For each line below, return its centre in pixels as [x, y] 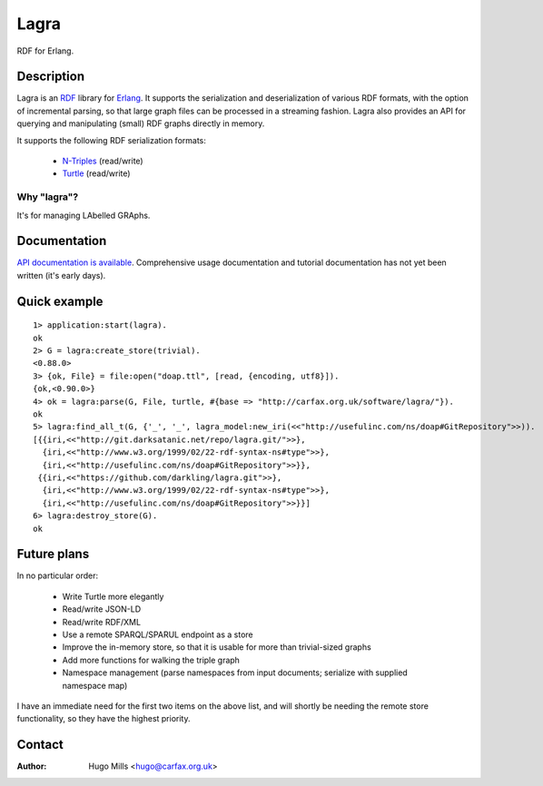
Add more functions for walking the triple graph [151, 660]
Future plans [53, 554]
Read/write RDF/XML [101, 622]
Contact [40, 745]
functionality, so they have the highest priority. [104, 719]
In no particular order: [58, 575]
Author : [32, 766]
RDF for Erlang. [45, 51]
